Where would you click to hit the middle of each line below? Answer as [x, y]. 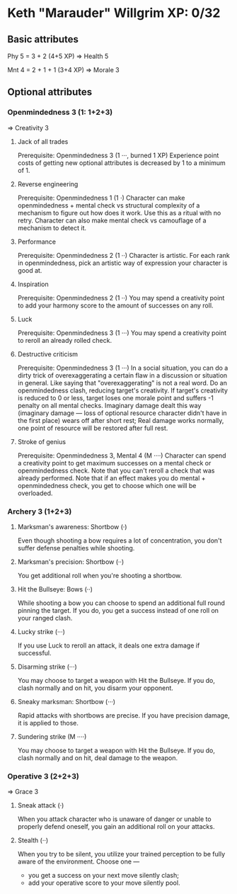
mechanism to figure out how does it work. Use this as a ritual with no [119, 213]
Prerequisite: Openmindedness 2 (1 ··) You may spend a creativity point [121, 298]
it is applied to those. [48, 723]
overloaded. [35, 493]
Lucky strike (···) [41, 631]
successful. [34, 652]
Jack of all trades [43, 141]
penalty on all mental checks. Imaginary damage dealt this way [109, 405]
